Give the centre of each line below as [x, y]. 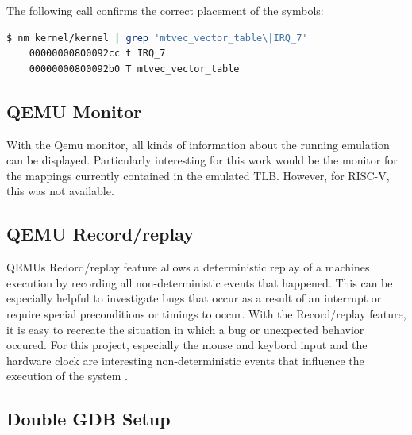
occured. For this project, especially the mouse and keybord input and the [187, 345]
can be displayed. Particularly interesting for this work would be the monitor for [202, 160]
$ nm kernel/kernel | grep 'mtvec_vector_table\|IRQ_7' [157, 38]
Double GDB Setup [89, 419]
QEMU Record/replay [100, 234]
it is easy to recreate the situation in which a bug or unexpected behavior [185, 329]
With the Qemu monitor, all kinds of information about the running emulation [198, 144]
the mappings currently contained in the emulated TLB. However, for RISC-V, [198, 175]
